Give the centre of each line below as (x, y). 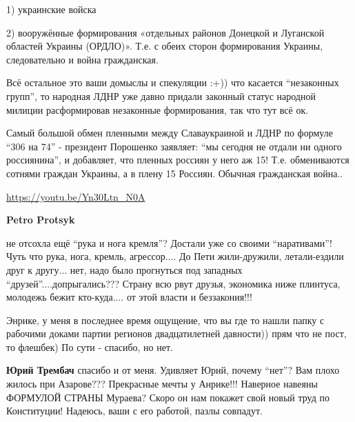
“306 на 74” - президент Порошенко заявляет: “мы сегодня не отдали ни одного (174, 146)
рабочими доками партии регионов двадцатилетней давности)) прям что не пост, (176, 333)
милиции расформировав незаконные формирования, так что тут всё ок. (158, 109)
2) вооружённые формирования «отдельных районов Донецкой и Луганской (165, 32)
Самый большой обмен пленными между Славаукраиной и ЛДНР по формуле (170, 133)
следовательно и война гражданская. (82, 59)
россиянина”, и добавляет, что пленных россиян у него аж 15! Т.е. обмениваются (178, 160)
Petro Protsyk (41, 220)
